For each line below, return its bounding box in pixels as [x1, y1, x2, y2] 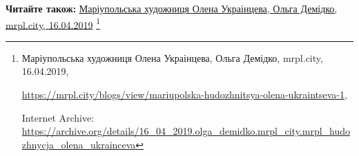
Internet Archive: [21, 110, 95, 124]
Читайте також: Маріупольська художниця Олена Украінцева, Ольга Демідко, [6, 1, 338, 15]
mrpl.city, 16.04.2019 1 [6, 15, 100, 32]
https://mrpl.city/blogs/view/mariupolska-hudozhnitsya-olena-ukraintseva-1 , [21, 87, 347, 102]
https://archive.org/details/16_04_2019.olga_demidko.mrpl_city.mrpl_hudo [21, 124, 351, 138]
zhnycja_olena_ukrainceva [21, 137, 136, 151]
